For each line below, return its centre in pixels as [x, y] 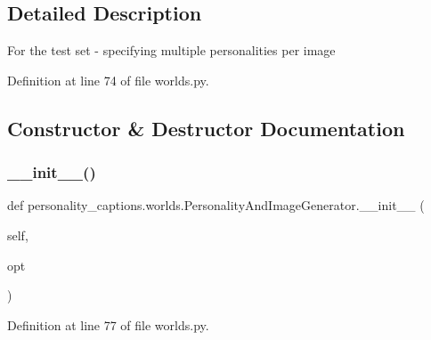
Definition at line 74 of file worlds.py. [108, 80]
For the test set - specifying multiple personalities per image [171, 50]
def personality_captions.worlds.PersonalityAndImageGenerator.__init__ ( [216, 205]
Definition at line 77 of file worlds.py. [108, 324]
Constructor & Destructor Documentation [206, 128]
